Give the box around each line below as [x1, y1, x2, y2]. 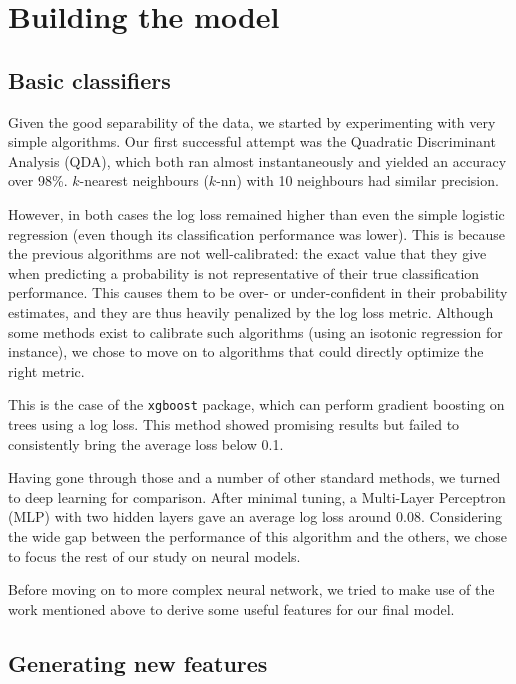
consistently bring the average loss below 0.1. [8, 433, 284, 454]
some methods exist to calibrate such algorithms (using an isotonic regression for [8, 321, 503, 342]
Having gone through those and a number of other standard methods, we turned [8, 467, 501, 488]
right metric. [8, 360, 85, 381]
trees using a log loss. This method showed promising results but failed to [8, 413, 460, 434]
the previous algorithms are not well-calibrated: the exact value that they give [8, 243, 487, 264]
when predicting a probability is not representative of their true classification [8, 262, 480, 283]
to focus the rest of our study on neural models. [8, 545, 301, 566]
